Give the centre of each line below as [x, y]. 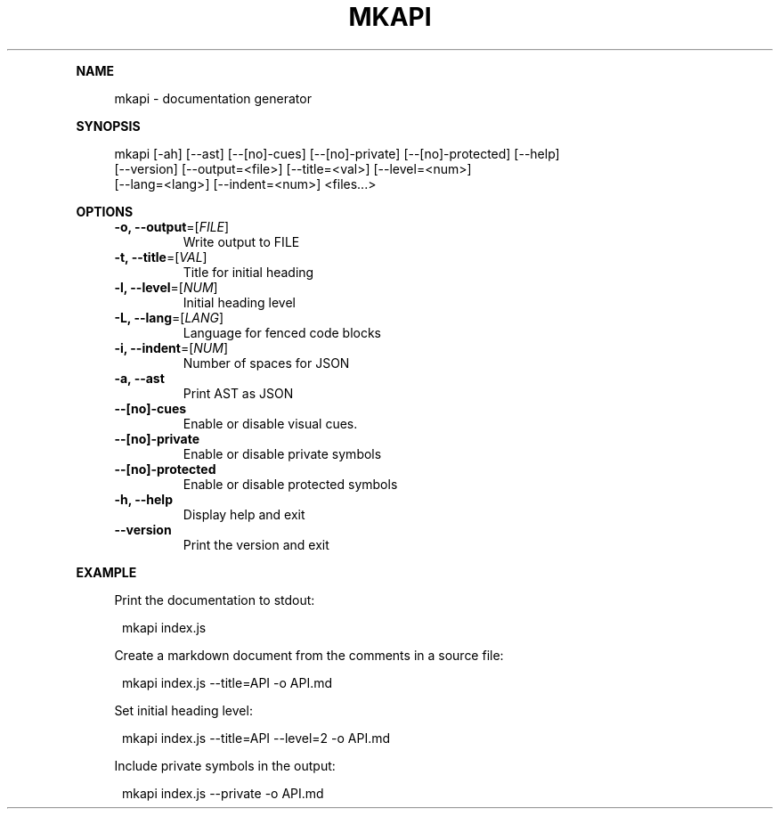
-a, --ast [139, 378]
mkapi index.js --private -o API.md [223, 793]
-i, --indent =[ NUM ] [171, 347]
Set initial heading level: [183, 710]
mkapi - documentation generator [213, 98]
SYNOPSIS [108, 126]
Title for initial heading [248, 272]
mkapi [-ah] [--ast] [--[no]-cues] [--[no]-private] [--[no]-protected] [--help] [337, 153]
